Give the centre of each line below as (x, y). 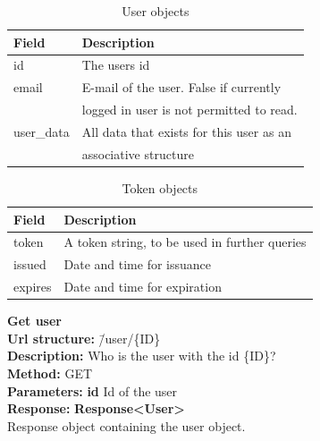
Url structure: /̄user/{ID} (84, 338)
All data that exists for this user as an (186, 131)
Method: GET (50, 373)
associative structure (138, 153)
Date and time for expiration (143, 287)
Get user (34, 321)
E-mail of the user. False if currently (181, 87)
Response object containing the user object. (126, 425)
